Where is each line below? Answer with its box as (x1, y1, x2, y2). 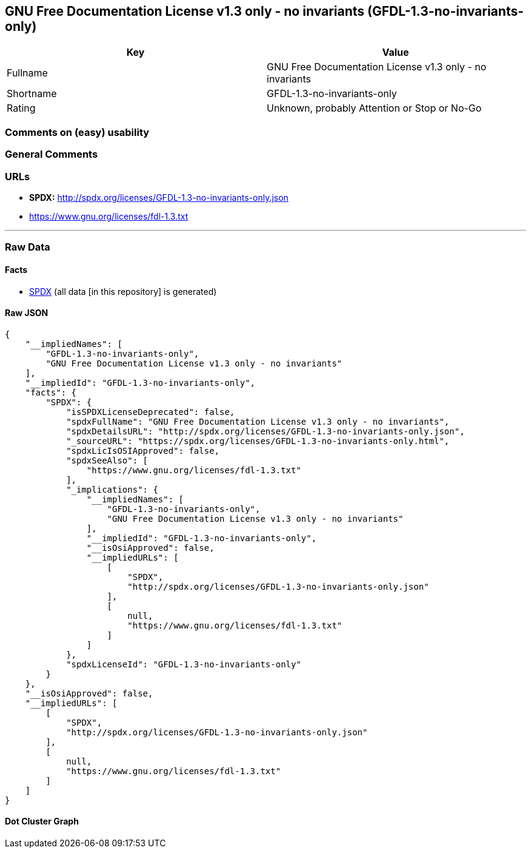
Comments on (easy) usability (5, 126, 150, 138)
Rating (7, 102, 36, 115)
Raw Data (5, 241, 50, 254)
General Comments (5, 148, 98, 161)
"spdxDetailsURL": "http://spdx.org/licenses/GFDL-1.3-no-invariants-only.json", (66, 426, 465, 436)
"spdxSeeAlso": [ (66, 455, 149, 465)
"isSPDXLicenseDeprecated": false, (66, 406, 235, 417)
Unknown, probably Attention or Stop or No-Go (267, 102, 482, 115)
